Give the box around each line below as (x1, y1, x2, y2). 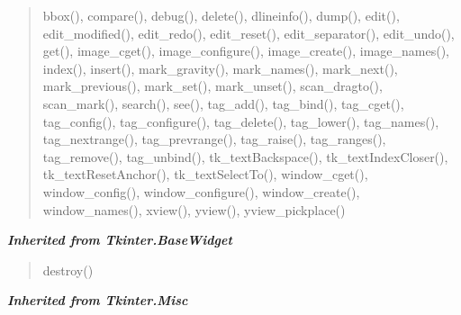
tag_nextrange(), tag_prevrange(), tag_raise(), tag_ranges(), (42, 130, 386, 148)
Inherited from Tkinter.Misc (7, 291, 188, 310)
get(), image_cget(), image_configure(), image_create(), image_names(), (42, 41, 450, 60)
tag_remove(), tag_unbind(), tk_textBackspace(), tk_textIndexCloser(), (42, 147, 448, 166)
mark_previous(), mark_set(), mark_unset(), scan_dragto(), (42, 76, 383, 95)
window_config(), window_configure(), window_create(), (42, 182, 360, 201)
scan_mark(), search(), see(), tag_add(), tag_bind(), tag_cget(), (42, 94, 404, 112)
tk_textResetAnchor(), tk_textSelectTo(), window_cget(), (42, 165, 368, 184)
